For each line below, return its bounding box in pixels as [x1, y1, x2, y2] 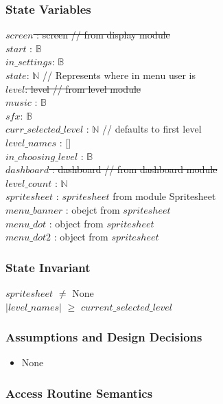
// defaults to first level [102, 122, 202, 136]
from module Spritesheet [113, 189, 216, 203]
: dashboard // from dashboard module [51, 162, 218, 177]
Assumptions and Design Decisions [5, 328, 202, 346]
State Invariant [5, 258, 91, 276]
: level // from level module [25, 81, 141, 96]
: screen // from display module [36, 27, 170, 42]
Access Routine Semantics [5, 384, 153, 401]
